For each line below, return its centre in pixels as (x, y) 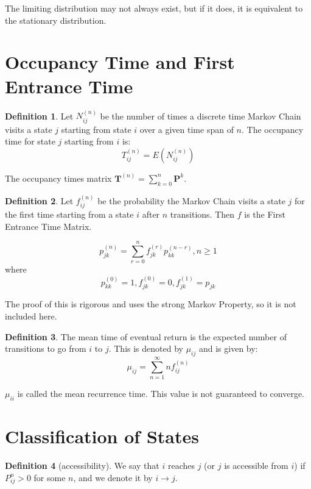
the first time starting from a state (69, 214)
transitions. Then (202, 214)
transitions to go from (46, 348)
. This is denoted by (146, 348)
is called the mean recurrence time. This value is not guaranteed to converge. (161, 394)
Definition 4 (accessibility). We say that (82, 466)
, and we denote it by (113, 477)
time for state (30, 141)
